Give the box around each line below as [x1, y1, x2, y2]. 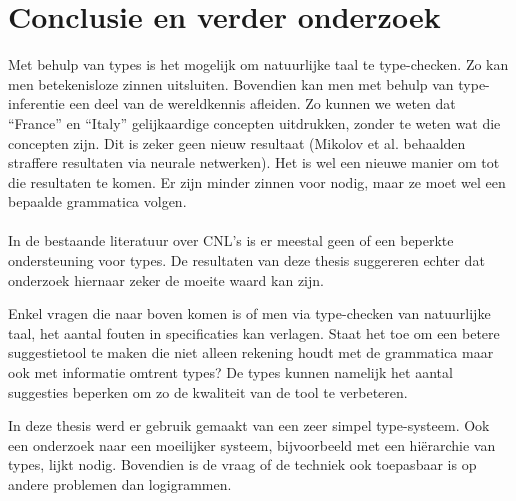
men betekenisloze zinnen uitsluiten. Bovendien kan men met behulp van [8, 73, 454, 94]
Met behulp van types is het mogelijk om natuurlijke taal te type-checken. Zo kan [8, 54, 509, 75]
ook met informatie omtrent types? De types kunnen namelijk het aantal [8, 362, 453, 383]
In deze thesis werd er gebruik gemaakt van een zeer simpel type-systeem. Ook [8, 415, 490, 436]
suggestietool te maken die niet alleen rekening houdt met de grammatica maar [8, 342, 494, 363]
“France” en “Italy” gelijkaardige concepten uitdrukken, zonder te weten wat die [8, 112, 501, 133]
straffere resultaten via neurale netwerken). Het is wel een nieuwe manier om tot [8, 152, 500, 173]
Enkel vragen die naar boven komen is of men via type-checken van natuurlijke [8, 303, 491, 324]
